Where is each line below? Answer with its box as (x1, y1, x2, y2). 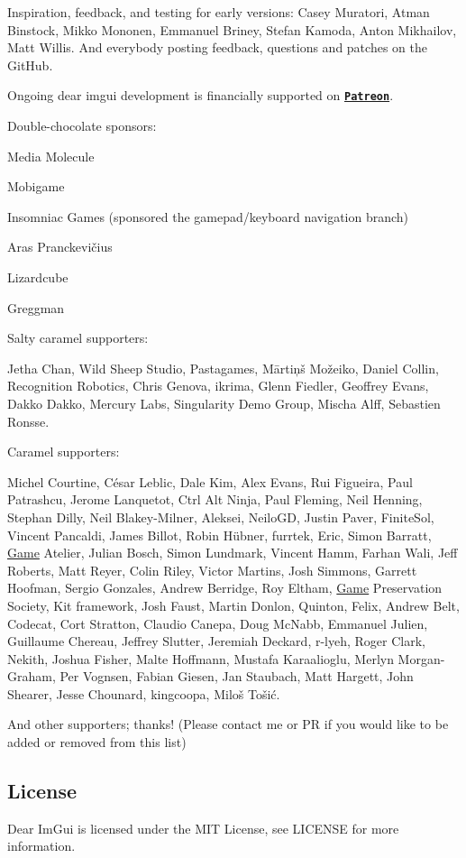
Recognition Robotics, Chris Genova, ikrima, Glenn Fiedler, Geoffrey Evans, (7, 376, 429, 395)
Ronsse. (7, 411, 50, 430)
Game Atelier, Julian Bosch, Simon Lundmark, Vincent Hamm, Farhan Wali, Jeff (7, 543, 458, 562)
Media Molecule (7, 146, 95, 165)
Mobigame (7, 177, 65, 196)
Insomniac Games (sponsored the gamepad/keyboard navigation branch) (7, 207, 409, 226)
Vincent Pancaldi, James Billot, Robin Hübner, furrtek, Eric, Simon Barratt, (7, 525, 432, 544)
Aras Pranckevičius (7, 237, 113, 256)
